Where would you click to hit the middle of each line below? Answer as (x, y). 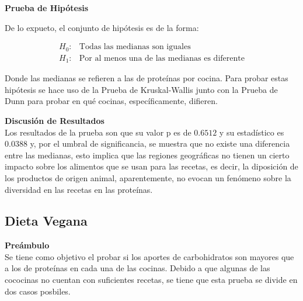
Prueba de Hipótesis (47, 8)
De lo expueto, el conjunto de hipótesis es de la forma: (102, 27)
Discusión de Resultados (55, 120)
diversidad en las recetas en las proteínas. (79, 189)
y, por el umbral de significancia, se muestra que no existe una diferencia (160, 143)
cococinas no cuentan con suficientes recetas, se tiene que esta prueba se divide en (151, 280)
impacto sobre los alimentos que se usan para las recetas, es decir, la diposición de (151, 166)
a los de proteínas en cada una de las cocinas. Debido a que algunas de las (137, 268)
